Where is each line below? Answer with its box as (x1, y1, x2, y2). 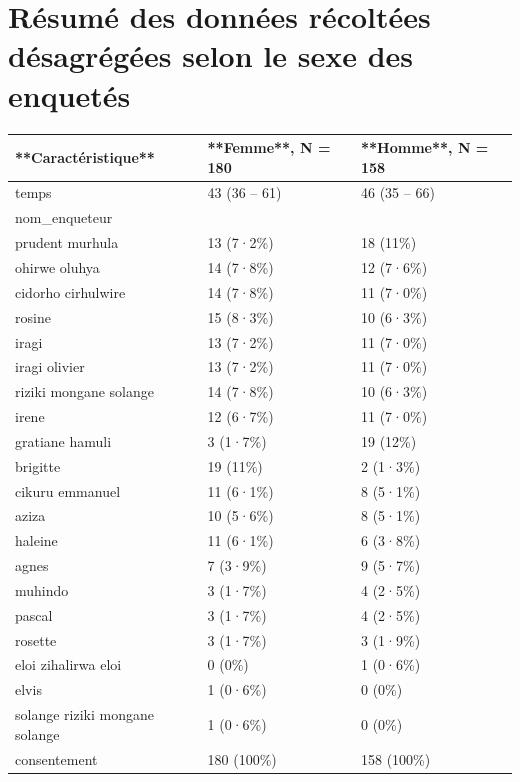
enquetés (8, 74, 131, 115)
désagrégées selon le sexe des (8, 35, 414, 76)
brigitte (15, 455, 61, 476)
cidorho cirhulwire (15, 281, 126, 302)
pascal (15, 604, 53, 625)
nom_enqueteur (15, 207, 113, 228)
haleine (15, 530, 58, 551)
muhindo (15, 579, 69, 600)
